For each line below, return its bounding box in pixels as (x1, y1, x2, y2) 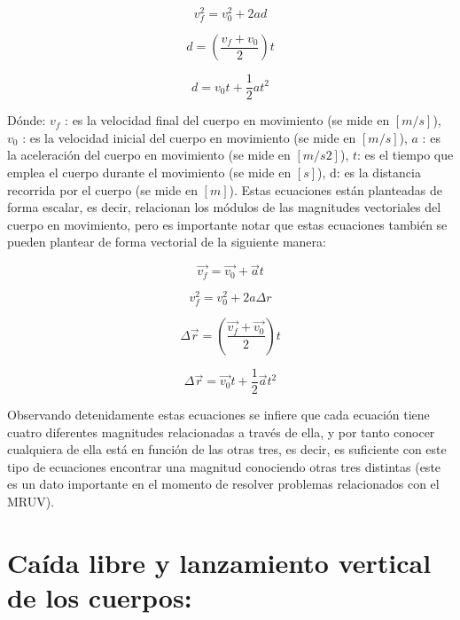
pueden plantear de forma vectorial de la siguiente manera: (7, 232, 326, 251)
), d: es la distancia (317, 163, 421, 182)
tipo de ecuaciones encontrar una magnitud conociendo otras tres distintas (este (7, 457, 441, 475)
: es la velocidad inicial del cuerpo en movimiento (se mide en (22, 128, 356, 146)
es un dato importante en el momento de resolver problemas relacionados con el (7, 475, 440, 493)
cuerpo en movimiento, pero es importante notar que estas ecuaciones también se (7, 215, 448, 233)
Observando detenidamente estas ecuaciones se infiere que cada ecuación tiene (7, 405, 430, 424)
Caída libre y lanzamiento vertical (7, 544, 432, 580)
